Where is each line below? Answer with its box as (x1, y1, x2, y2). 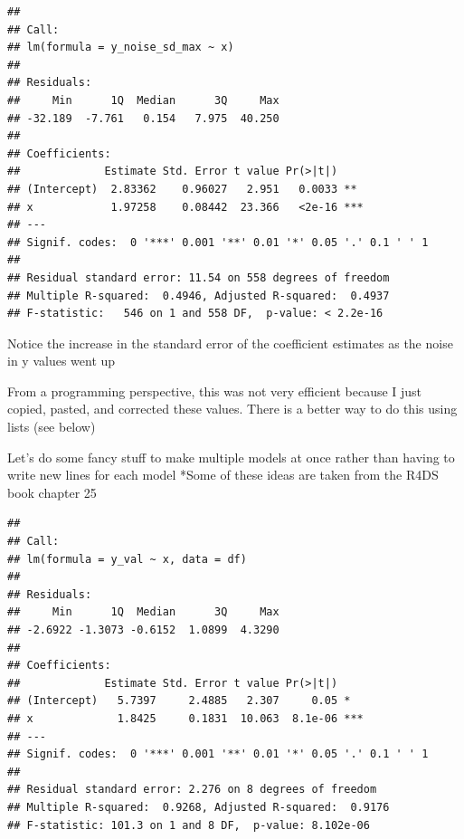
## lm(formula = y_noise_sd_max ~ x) (7, 41, 234, 54)
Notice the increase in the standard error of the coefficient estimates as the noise (7, 333, 453, 352)
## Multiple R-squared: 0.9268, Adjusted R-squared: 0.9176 (7, 800, 390, 814)
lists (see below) (7, 417, 96, 436)
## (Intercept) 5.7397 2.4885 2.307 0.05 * (7, 694, 351, 708)
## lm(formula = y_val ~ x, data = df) (7, 552, 247, 566)
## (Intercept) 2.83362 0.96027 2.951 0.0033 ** (7, 182, 357, 195)
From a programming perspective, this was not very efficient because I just (7, 381, 422, 400)
